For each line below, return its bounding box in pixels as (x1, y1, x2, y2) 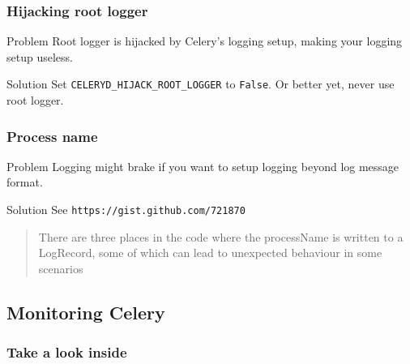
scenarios (38, 259, 83, 276)
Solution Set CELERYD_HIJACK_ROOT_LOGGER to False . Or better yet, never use (6, 75, 395, 92)
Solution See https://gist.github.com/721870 (6, 201, 246, 218)
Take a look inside (6, 342, 127, 362)
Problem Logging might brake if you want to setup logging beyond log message (6, 157, 399, 174)
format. (6, 173, 43, 191)
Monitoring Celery (6, 299, 165, 324)
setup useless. (6, 48, 73, 65)
